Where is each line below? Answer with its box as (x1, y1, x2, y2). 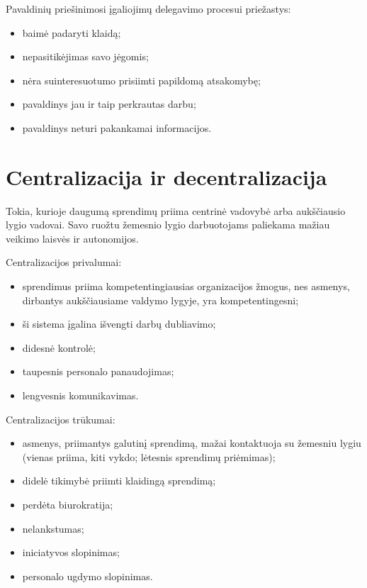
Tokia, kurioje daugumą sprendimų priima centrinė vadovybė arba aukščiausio (6, 203, 346, 218)
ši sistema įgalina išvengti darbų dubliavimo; (22, 316, 216, 331)
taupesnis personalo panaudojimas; (22, 364, 174, 379)
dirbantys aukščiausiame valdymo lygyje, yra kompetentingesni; (22, 292, 299, 307)
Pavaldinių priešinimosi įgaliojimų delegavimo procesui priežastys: (6, 1, 291, 16)
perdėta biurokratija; (22, 497, 113, 511)
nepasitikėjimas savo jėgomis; (22, 49, 149, 64)
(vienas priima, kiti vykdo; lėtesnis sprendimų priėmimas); (22, 449, 276, 464)
